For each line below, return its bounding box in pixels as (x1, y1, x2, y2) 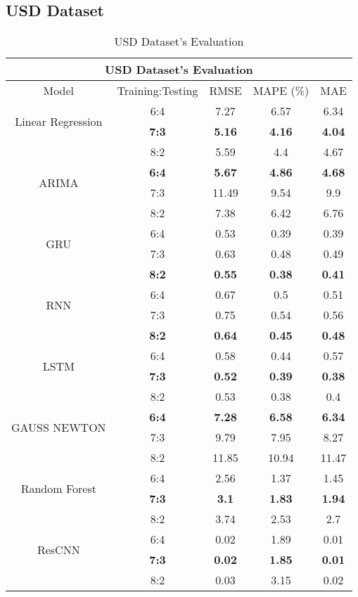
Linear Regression (15, 113, 103, 129)
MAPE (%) (252, 82, 309, 99)
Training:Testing (117, 82, 198, 99)
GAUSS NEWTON (11, 418, 106, 435)
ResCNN (37, 541, 80, 558)
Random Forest (20, 480, 96, 496)
